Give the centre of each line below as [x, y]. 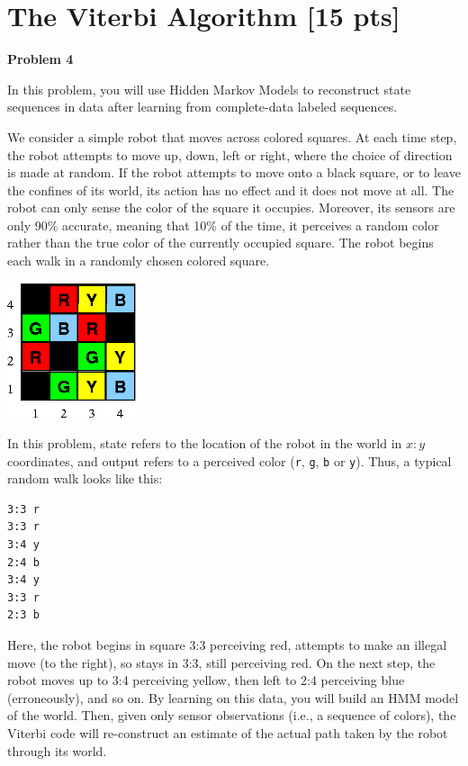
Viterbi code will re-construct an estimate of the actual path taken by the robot [228, 733]
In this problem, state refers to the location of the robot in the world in [205, 443]
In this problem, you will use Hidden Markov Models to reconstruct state [209, 89]
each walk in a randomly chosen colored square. [139, 261]
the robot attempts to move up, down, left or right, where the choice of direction [230, 154]
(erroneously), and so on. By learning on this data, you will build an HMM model [233, 697]
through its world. [57, 750]
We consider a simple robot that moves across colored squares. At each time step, [232, 136]
